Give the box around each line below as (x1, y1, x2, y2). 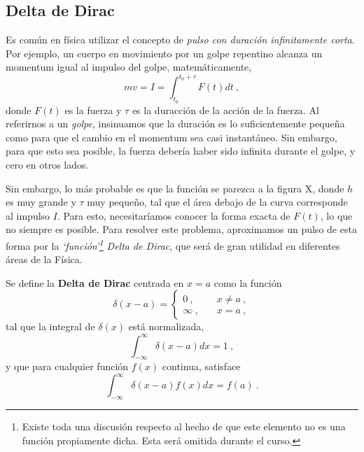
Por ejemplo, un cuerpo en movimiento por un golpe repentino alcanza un (6, 45, 323, 60)
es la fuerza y (64, 102, 122, 117)
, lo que (320, 208, 353, 223)
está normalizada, (128, 319, 204, 334)
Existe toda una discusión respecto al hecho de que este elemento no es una (22, 419, 346, 434)
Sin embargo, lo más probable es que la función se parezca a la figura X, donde (6, 181, 344, 195)
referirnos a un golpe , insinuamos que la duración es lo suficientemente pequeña (6, 116, 345, 131)
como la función (213, 275, 282, 290)
